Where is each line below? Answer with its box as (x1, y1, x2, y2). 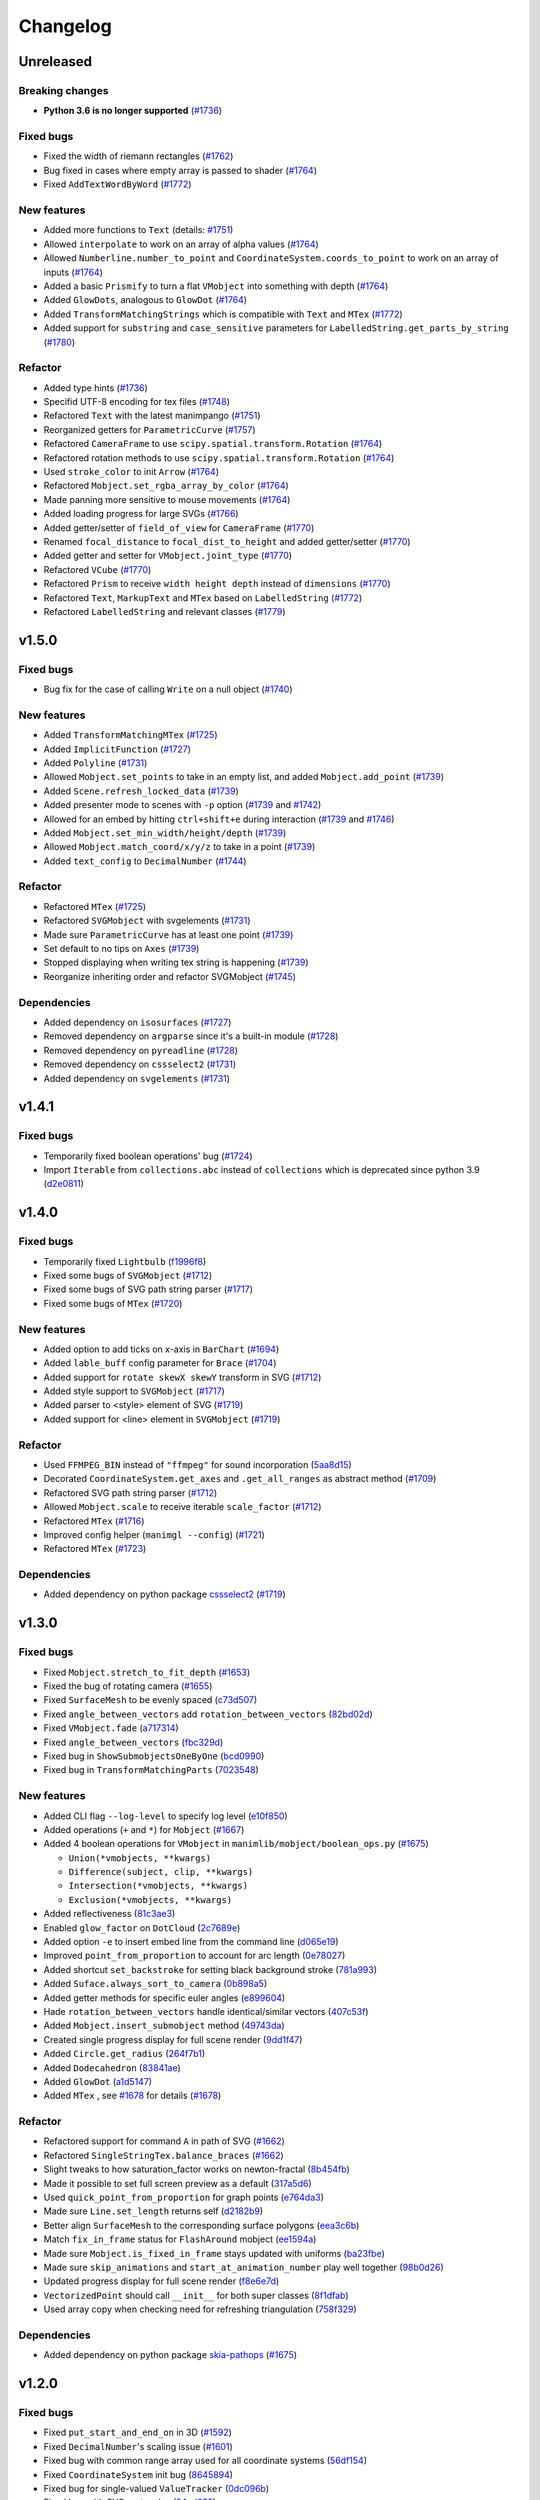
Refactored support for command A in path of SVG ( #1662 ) (43, 2135, 285, 2147)
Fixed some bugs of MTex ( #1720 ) (43, 1297, 183, 1309)
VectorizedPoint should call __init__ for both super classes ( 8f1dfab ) (43, 2289, 349, 2301)
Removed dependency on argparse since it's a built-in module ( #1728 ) (43, 1030, 339, 1042)
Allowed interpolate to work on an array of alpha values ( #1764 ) (43, 238, 319, 250)
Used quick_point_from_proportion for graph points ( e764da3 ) (43, 2191, 325, 2204)
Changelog (18, 15, 112, 37)
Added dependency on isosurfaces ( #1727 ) (43, 1016, 232, 1028)
